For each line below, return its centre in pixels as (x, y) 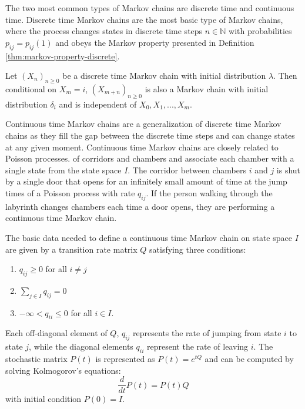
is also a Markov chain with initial (207, 88)
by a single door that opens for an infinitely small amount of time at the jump (146, 181)
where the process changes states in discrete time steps (104, 31)
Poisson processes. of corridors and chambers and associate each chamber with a (150, 158)
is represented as (125, 359)
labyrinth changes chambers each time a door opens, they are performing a (140, 206)
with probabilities (260, 31)
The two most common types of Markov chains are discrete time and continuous (150, 8)
